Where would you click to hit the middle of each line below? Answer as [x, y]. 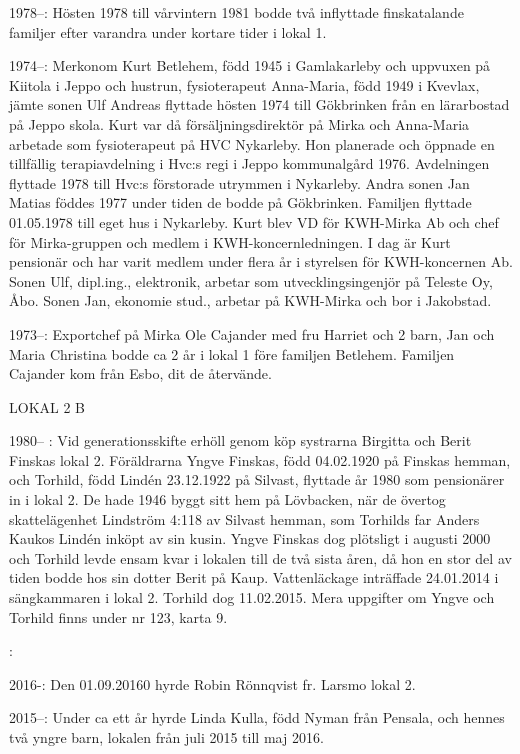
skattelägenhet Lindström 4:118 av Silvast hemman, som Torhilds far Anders [244, 518]
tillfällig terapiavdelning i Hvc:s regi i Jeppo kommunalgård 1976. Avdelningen [249, 163]
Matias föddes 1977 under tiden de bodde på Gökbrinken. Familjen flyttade [240, 202]
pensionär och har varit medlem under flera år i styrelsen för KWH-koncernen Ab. [261, 261]
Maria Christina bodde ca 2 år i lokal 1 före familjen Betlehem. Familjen [232, 353]
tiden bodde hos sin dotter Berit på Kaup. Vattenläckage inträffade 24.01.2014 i [254, 577]
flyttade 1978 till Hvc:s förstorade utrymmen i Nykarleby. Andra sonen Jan [239, 182]
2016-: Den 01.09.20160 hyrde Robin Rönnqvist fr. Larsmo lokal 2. [212, 683]
